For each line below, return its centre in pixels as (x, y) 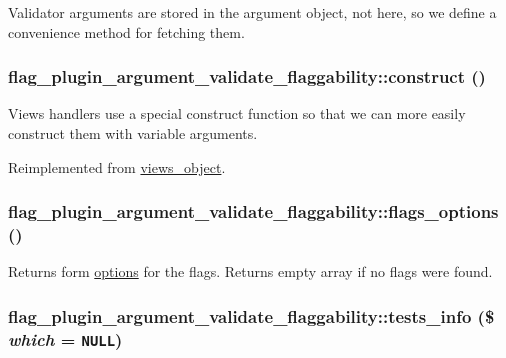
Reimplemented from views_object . (117, 166)
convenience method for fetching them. (126, 31)
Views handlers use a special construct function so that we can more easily (237, 113)
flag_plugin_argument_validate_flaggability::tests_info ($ (251, 315)
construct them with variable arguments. (133, 133)
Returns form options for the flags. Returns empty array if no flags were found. (250, 271)
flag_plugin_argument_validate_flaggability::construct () (247, 76)
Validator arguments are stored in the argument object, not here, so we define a (252, 12)
